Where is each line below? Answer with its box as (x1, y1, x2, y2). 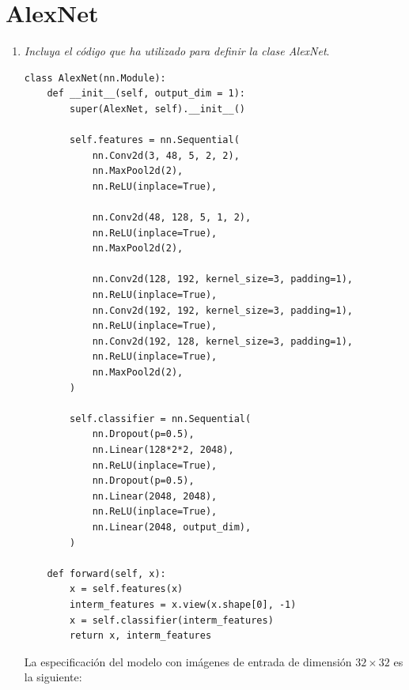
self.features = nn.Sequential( (70, 134, 240, 146)
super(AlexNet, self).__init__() (70, 103, 245, 115)
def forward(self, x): (47, 567, 166, 579)
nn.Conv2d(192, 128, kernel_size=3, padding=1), (92, 335, 354, 347)
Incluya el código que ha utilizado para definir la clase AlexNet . (24, 43, 330, 59)
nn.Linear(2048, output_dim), (92, 521, 252, 533)
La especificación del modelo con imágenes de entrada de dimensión (24, 653, 352, 669)
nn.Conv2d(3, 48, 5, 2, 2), (92, 149, 240, 161)
